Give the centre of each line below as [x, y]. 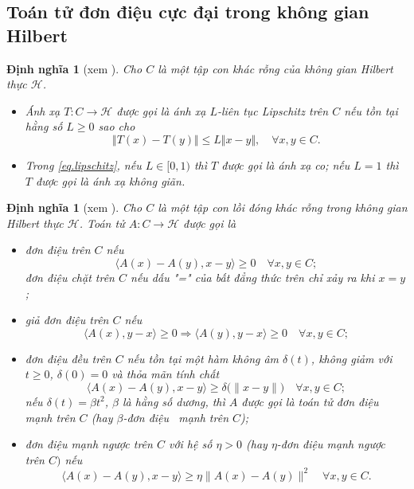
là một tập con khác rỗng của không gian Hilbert [275, 68]
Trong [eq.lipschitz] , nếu [83, 164]
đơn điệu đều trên [68, 358]
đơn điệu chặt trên [70, 277]
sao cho [117, 126]
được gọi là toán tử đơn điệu [310, 401]
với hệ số [190, 444]
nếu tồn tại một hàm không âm [203, 358]
